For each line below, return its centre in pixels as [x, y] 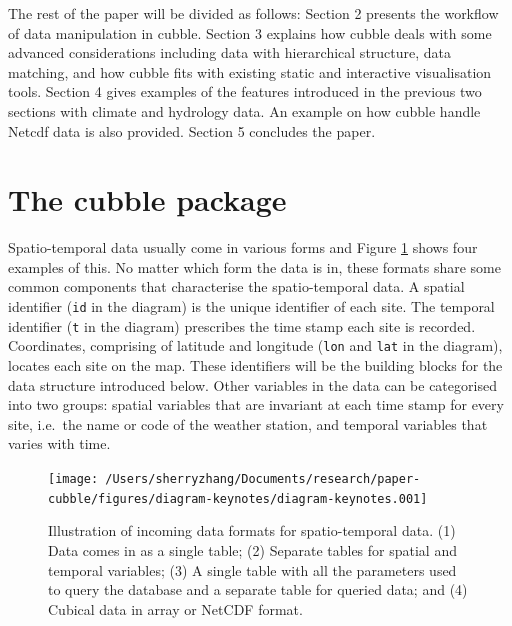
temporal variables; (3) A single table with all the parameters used [252, 569]
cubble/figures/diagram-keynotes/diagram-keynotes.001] [238, 498]
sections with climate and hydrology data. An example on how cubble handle [244, 110]
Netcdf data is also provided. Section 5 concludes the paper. [192, 130]
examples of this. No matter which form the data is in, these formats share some [254, 266]
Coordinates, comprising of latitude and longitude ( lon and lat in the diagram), [255, 345]
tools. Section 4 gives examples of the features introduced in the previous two [245, 91]
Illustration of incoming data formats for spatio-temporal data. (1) [252, 530]
